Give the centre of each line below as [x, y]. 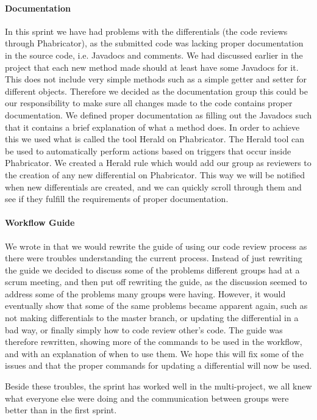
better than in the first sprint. [61, 410]
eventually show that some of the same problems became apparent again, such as [156, 306]
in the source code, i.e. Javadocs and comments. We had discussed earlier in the [154, 55]
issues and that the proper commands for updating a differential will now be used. [158, 365]
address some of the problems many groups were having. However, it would [145, 293]
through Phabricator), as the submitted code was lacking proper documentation [154, 43]
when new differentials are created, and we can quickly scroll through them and [153, 186]
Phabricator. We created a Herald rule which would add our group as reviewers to [158, 163]
